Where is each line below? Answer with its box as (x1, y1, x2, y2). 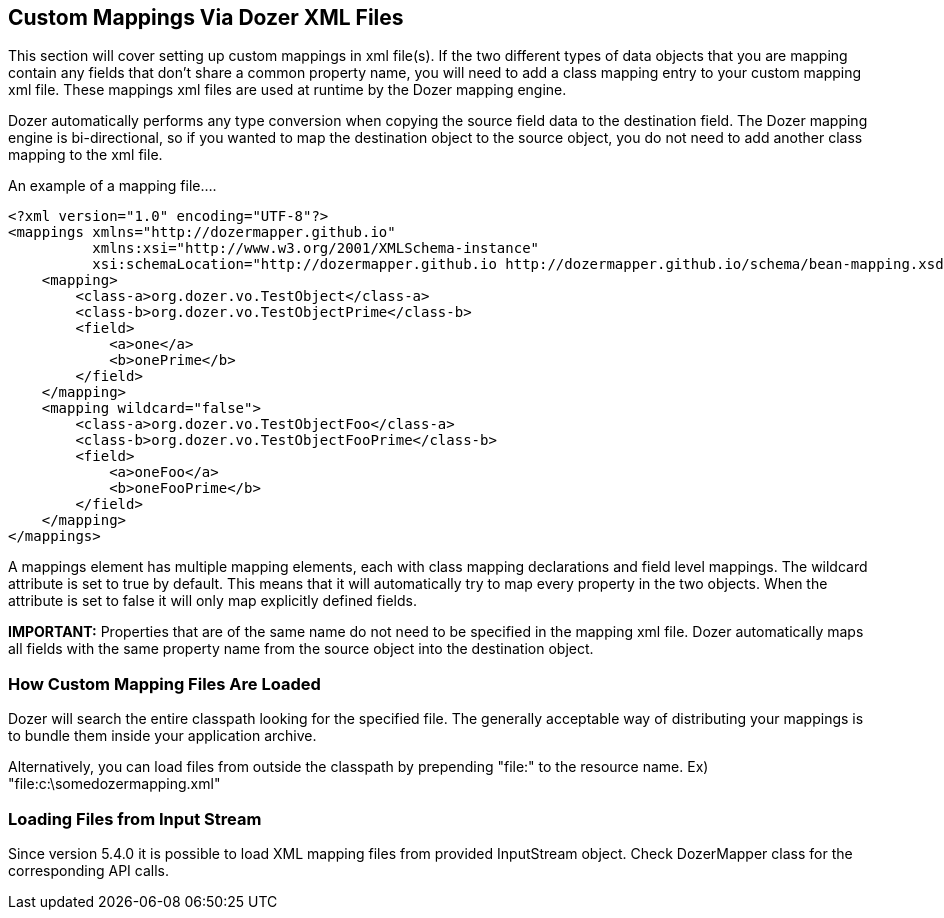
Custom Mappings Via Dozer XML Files (8, 5, 404, 30)
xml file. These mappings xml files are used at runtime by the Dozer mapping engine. (8, 81, 567, 99)
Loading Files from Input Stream (8, 808, 262, 829)
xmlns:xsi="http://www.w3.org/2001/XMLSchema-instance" (92, 240, 540, 257)
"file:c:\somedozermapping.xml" (8, 775, 221, 793)
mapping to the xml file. (8, 146, 163, 164)
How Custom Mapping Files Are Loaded (8, 673, 321, 694)
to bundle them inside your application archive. (8, 727, 317, 745)
